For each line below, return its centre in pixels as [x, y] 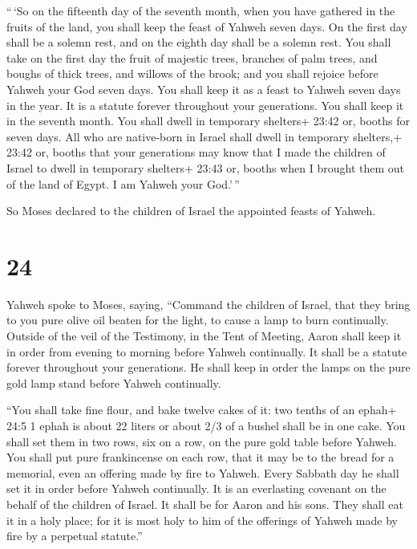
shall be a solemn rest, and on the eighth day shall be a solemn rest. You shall [199, 42]
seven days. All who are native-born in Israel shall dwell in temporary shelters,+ [204, 136]
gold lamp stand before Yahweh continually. [114, 382]
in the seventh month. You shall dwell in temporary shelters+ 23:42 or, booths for [208, 121]
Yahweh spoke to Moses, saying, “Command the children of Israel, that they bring [208, 304]
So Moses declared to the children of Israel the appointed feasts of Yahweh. [191, 211]
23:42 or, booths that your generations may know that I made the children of [196, 152]
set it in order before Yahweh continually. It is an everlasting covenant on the [196, 488]
